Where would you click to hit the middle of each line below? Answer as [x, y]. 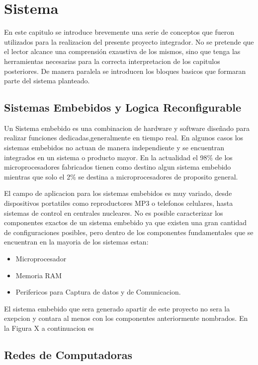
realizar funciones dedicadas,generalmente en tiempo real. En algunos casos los [124, 138]
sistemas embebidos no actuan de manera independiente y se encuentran [114, 148]
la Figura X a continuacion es [49, 328]
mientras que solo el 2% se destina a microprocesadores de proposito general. [121, 176]
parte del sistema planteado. [47, 81]
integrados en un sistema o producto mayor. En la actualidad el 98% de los [118, 157]
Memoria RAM [39, 275]
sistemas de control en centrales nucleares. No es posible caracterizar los [114, 213]
